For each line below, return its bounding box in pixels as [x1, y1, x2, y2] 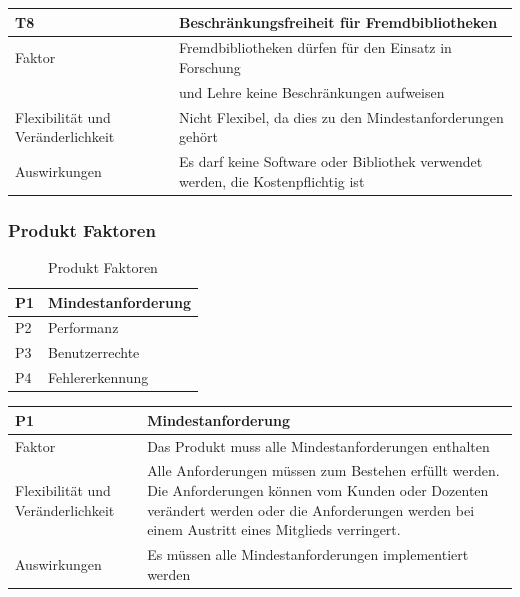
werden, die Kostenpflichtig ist [179, 170, 365, 191]
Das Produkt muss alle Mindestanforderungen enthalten [147, 435, 490, 456]
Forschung [179, 56, 241, 77]
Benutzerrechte [48, 342, 140, 363]
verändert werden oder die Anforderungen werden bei [147, 499, 475, 520]
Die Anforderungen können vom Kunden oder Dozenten [147, 479, 489, 500]
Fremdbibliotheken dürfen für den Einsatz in [179, 37, 452, 58]
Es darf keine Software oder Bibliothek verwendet [179, 151, 483, 172]
